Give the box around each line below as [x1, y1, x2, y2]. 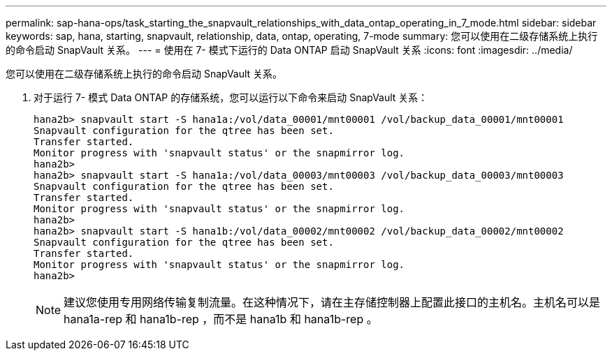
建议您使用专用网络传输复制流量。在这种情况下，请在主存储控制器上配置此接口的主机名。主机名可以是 [64, 295, 601, 309]
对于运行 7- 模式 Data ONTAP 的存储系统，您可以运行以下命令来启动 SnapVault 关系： [34, 91, 428, 103]
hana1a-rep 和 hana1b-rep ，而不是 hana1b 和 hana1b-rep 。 [64, 312, 378, 326]
